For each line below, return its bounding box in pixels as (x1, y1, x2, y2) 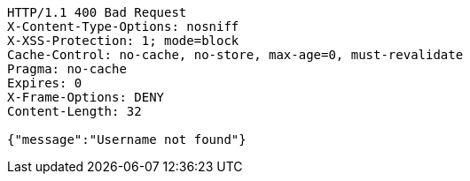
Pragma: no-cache (7, 62, 127, 76)
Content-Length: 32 (7, 104, 142, 118)
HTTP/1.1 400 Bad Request (7, 5, 187, 19)
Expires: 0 (7, 76, 82, 90)
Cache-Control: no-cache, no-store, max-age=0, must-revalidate (7, 48, 464, 62)
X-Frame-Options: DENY (7, 90, 165, 104)
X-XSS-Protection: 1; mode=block (7, 34, 239, 48)
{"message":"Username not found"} (7, 132, 247, 147)
